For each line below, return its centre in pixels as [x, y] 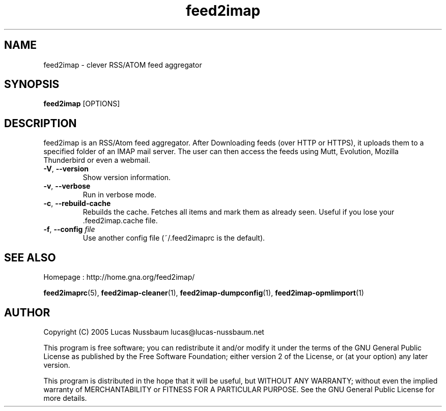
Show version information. [127, 178]
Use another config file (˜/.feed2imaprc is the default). [174, 238]
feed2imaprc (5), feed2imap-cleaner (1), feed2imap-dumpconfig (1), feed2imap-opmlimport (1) [204, 293]
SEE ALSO [30, 257]
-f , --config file [69, 229]
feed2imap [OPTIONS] [82, 104]
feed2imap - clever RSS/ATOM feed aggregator [123, 65]
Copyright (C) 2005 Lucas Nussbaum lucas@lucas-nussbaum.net [154, 332]
